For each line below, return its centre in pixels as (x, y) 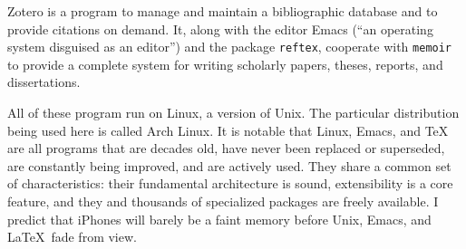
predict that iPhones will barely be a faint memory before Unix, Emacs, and (219, 219)
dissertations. (44, 82)
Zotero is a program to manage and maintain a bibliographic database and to (223, 11)
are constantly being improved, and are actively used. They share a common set (229, 165)
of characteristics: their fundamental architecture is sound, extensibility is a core (230, 183)
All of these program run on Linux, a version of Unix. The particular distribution (233, 113)
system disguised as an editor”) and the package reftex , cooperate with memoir (230, 47)
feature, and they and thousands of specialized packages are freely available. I (223, 201)
